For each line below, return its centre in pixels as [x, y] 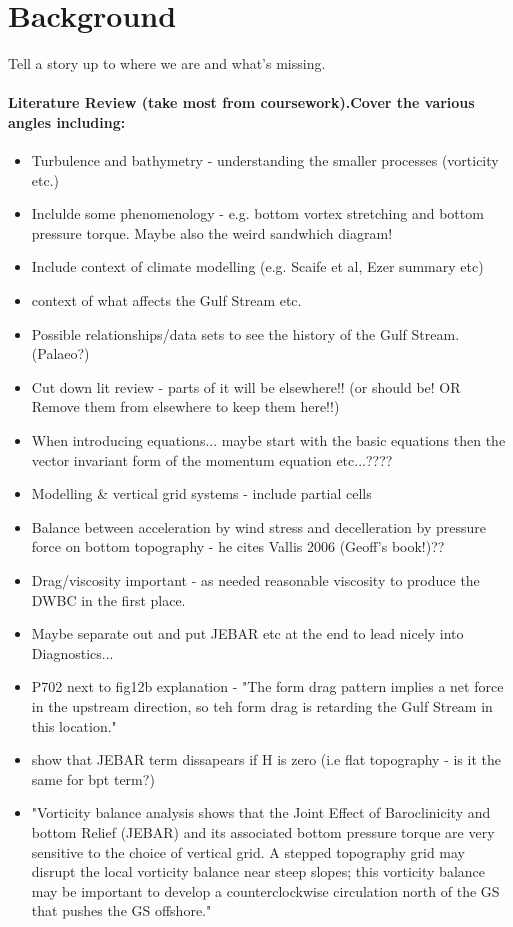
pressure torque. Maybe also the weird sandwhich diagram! [212, 232]
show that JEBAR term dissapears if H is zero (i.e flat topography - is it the [266, 759]
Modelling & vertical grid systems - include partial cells [201, 493]
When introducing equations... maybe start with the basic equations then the [268, 440]
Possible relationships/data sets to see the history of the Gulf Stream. [245, 333]
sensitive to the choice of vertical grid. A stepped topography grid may [248, 851]
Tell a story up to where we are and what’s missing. [167, 63]
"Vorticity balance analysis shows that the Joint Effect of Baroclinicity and [261, 812]
